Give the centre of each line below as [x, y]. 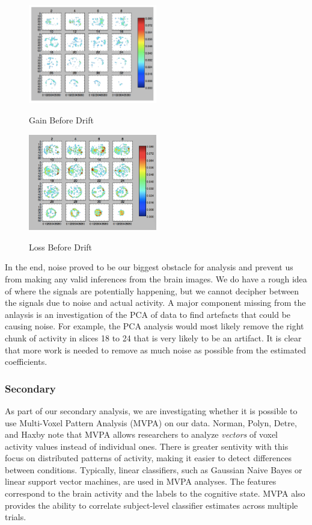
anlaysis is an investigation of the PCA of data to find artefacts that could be [148, 314]
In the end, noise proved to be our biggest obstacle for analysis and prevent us [149, 267]
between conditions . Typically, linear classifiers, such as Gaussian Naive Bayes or [154, 469]
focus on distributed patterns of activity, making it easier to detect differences [148, 458]
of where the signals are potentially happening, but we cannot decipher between [152, 290]
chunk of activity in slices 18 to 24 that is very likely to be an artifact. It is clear [153, 337]
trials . [16, 517]
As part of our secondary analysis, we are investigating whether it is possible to [151, 410]
